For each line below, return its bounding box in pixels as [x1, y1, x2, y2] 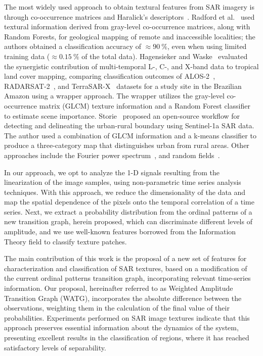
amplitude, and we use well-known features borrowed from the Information [4, 226, 236, 237]
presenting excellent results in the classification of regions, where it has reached [4, 332, 249, 342]
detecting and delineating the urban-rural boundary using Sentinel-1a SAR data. [4, 120, 254, 131]
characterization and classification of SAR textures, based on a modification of [4, 263, 247, 273]
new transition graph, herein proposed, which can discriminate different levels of [4, 216, 252, 227]
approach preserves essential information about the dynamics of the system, [4, 322, 239, 333]
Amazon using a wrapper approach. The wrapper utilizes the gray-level [4, 90, 225, 101]
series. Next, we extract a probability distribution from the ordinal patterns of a [4, 206, 252, 217]
